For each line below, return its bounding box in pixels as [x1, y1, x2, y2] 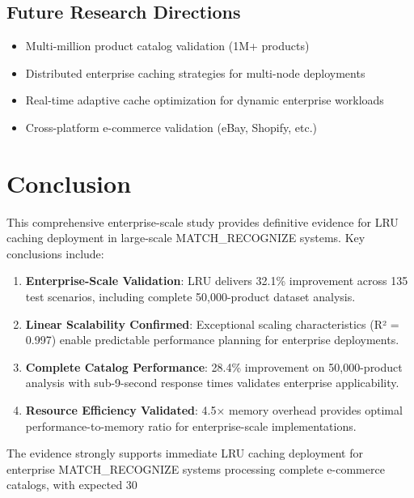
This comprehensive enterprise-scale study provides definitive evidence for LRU [6, 213, 399, 230]
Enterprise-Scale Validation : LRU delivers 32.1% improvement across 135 [25, 272, 408, 289]
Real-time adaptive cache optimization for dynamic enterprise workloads [25, 92, 384, 109]
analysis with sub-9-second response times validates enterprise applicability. [25, 374, 399, 391]
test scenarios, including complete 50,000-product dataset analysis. [25, 288, 356, 305]
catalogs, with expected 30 [6, 476, 137, 493]
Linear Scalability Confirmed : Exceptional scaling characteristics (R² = [25, 315, 399, 332]
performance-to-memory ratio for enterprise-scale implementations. [25, 417, 357, 434]
